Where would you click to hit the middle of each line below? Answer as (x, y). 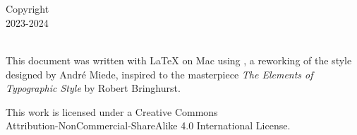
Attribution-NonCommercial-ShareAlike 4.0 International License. (148, 125)
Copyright (28, 9)
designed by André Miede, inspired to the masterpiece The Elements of (159, 74)
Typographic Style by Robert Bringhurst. (93, 88)
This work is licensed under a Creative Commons (112, 111)
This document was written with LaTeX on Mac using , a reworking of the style (179, 60)
